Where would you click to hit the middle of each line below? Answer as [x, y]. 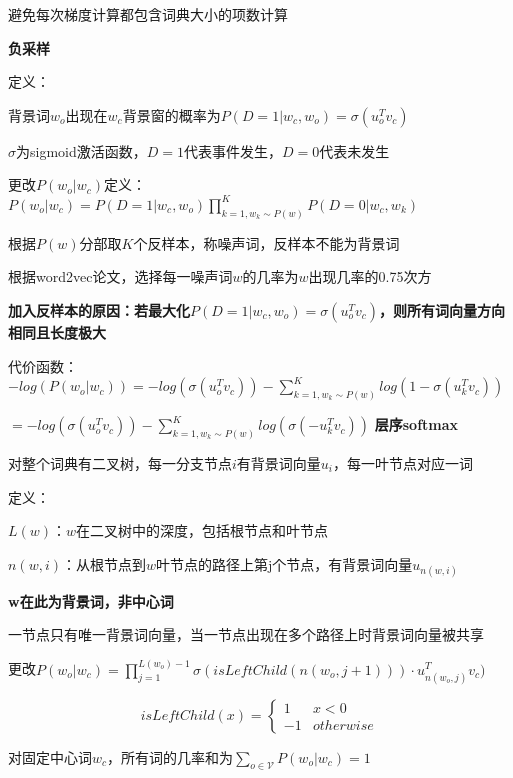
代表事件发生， [233, 150]
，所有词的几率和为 [170, 756]
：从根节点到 [103, 563]
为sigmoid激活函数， [81, 150]
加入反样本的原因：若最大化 [99, 310]
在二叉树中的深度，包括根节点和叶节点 [202, 530]
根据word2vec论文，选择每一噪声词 [120, 276]
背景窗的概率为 [171, 114]
